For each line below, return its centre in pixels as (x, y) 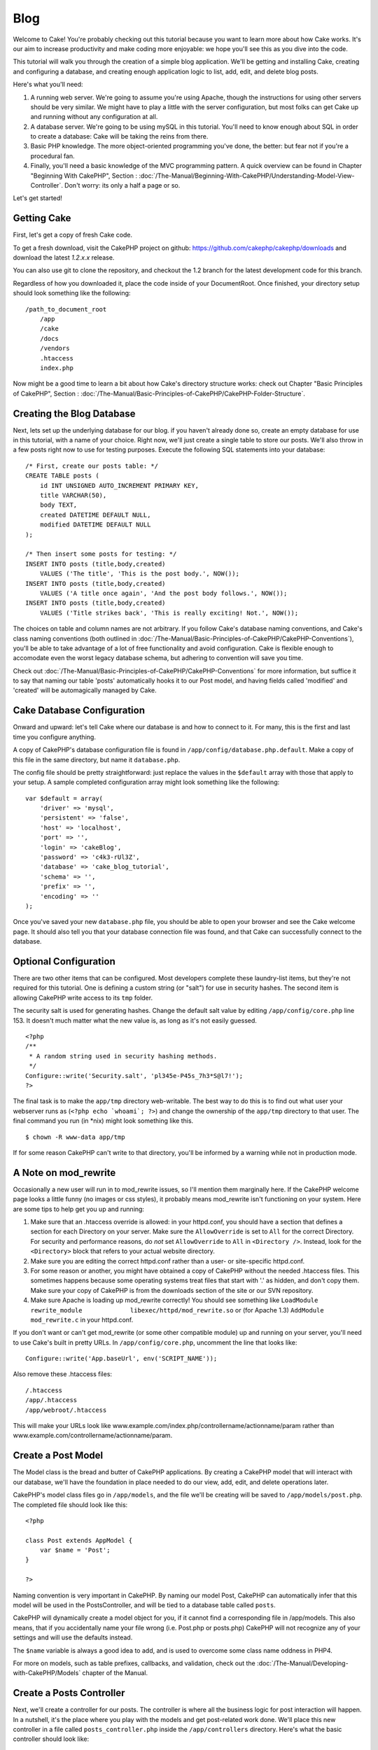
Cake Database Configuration (79, 710)
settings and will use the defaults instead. (73, 1637)
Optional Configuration (64, 961)
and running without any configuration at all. (94, 117)
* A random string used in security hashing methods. (123, 1056)
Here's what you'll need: (48, 85)
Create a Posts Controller (69, 1693)
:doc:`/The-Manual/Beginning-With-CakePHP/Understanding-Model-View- (247, 176)
